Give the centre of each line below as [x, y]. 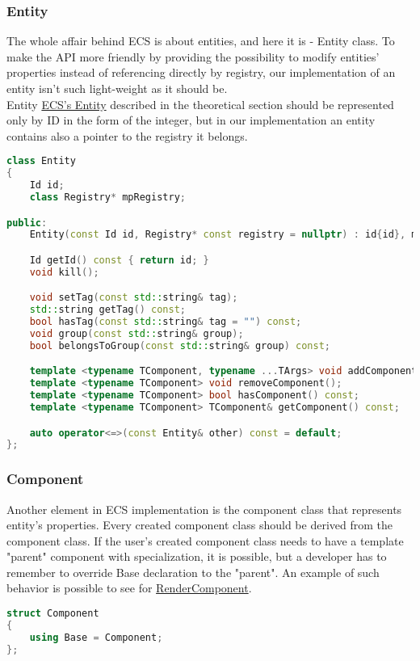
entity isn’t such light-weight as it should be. [117, 88]
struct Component [53, 614]
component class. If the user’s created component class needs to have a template [205, 540]
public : [27, 223]
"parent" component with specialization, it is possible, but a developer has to [197, 556]
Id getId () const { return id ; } [119, 260]
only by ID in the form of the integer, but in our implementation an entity [191, 120]
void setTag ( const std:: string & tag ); [134, 298]
